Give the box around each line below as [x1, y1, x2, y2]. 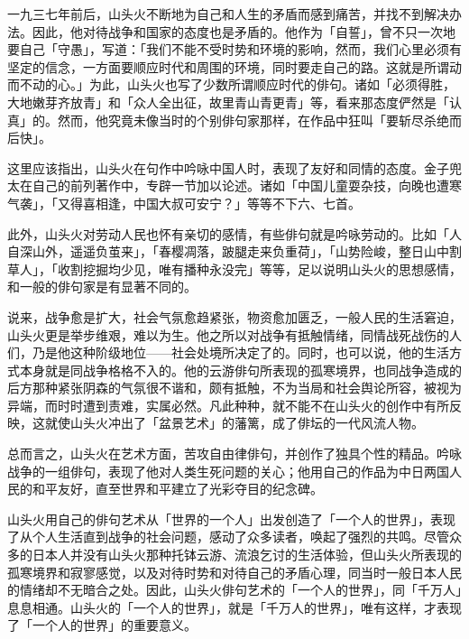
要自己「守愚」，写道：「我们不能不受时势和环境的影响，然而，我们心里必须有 [7, 40, 462, 59]
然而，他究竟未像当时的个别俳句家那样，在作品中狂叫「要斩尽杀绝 [57, 110, 449, 129]
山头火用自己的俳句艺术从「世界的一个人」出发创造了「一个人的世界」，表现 [7, 509, 455, 528]
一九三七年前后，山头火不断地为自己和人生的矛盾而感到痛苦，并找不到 [7, 5, 424, 23]
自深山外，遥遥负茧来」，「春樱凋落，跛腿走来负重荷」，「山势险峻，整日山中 [7, 242, 449, 261]
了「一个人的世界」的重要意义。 [7, 616, 197, 634]
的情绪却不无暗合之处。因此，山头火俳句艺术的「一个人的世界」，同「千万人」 [7, 580, 462, 599]
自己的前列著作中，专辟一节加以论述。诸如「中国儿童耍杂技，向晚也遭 [32, 176, 449, 195]
